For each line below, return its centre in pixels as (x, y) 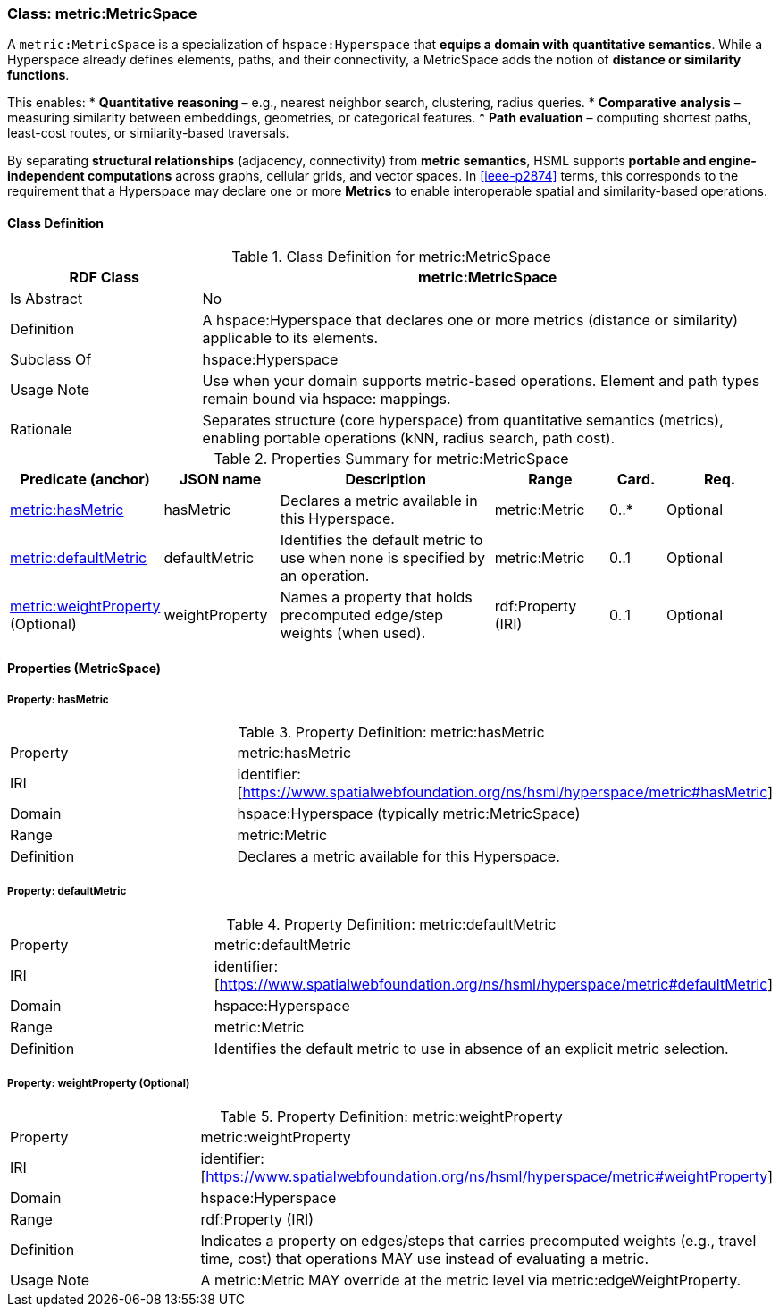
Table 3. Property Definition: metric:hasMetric (391, 732)
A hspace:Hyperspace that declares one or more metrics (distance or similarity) (470, 320)
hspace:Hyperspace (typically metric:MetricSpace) (409, 813)
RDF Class (105, 277)
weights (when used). (353, 632)
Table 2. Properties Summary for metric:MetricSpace (391, 458)
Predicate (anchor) (85, 479)
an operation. (325, 575)
